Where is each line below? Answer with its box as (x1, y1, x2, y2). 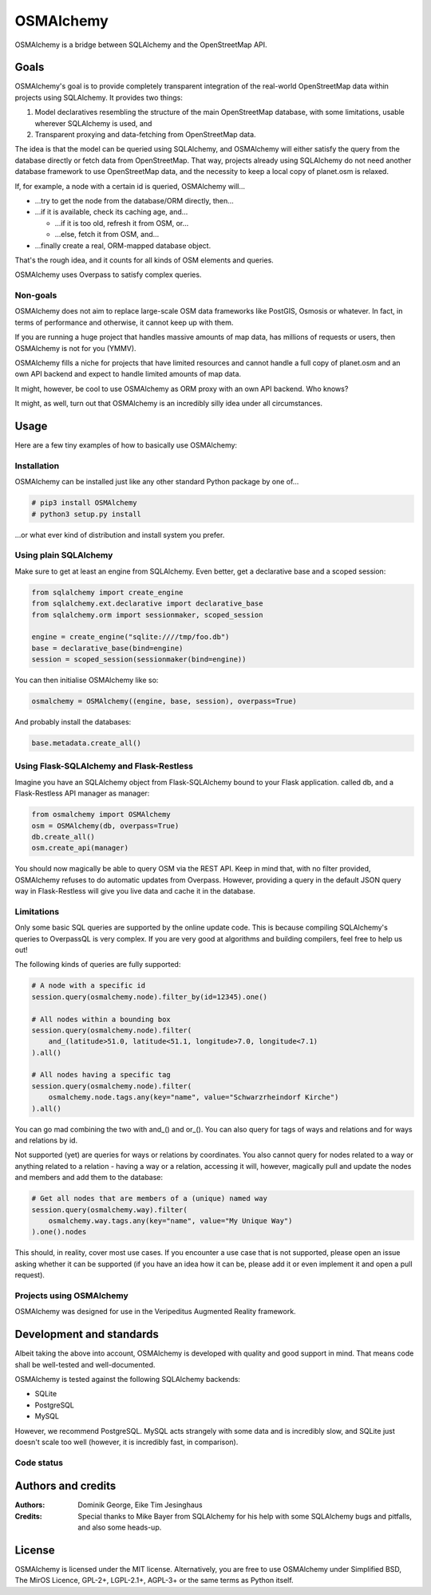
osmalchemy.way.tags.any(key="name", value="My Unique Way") (48, 1216, 293, 1225)
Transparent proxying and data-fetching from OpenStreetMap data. (34, 130, 256, 140)
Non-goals (14, 290, 57, 301)
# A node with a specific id (31, 981, 146, 990)
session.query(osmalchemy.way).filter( (31, 1205, 188, 1214)
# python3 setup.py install (31, 509, 141, 519)
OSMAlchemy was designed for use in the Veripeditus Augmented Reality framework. (14, 1307, 296, 1317)
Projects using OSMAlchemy (14, 1289, 129, 1301)
